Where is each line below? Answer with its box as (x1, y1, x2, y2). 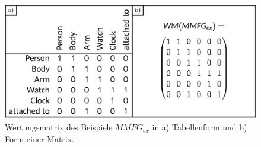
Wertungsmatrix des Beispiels (5, 121, 113, 133)
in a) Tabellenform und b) (152, 121, 247, 133)
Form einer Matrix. (5, 132, 74, 145)
